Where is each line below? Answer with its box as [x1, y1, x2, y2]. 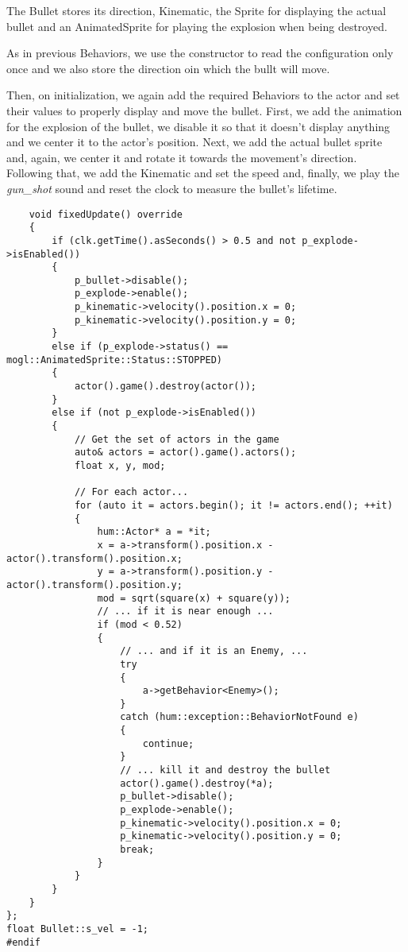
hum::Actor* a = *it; [97, 526, 211, 538]
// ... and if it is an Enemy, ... [120, 645, 308, 657]
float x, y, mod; [74, 460, 166, 471]
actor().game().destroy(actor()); [74, 381, 256, 393]
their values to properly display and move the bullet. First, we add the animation [6, 102, 402, 118]
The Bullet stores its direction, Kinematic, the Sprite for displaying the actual [6, 2, 387, 18]
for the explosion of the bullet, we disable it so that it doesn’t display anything [6, 118, 391, 134]
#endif [6, 936, 40, 948]
